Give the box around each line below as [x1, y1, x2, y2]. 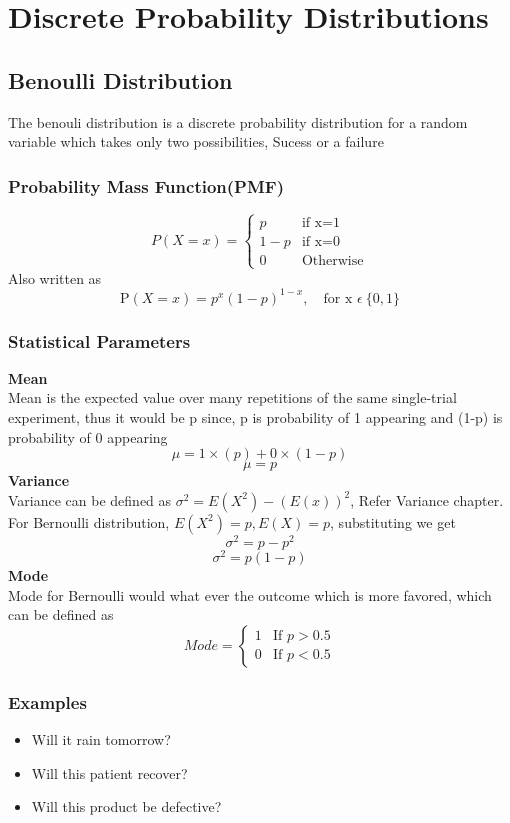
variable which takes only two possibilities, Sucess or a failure [8, 131, 384, 152]
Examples [8, 689, 87, 714]
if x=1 [301, 216, 341, 231]
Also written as [8, 267, 102, 288]
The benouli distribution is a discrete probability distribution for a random [8, 111, 468, 132]
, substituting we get [330, 511, 456, 532]
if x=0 [301, 235, 341, 250]
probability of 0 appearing [8, 426, 168, 447]
